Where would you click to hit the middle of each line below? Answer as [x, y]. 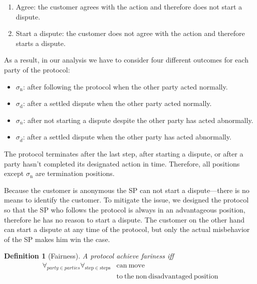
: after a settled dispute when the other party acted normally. [117, 103]
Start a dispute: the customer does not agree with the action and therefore [130, 33]
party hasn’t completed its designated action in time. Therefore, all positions [122, 163]
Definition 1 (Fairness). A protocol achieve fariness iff [89, 256]
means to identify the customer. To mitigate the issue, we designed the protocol [126, 200]
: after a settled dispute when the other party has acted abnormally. [127, 137]
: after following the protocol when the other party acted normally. [125, 86]
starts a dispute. [41, 43]
